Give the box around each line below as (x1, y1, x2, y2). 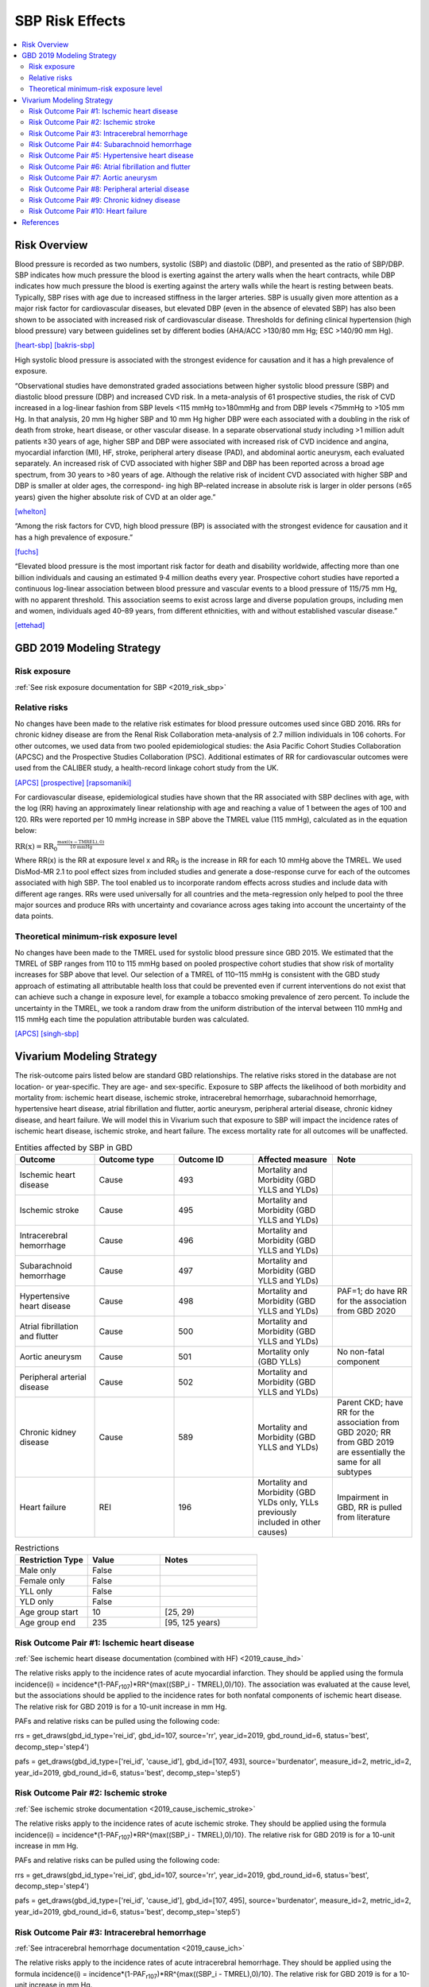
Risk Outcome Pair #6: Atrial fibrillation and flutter (29, 161, 191, 171)
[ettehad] (14, 621, 45, 630)
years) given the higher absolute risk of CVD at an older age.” (14, 492, 216, 502)
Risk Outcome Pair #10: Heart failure (29, 207, 148, 216)
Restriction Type (19, 1555, 83, 1566)
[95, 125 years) (164, 1617, 221, 1629)
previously (257, 1506, 297, 1517)
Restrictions (14, 1543, 60, 1554)
